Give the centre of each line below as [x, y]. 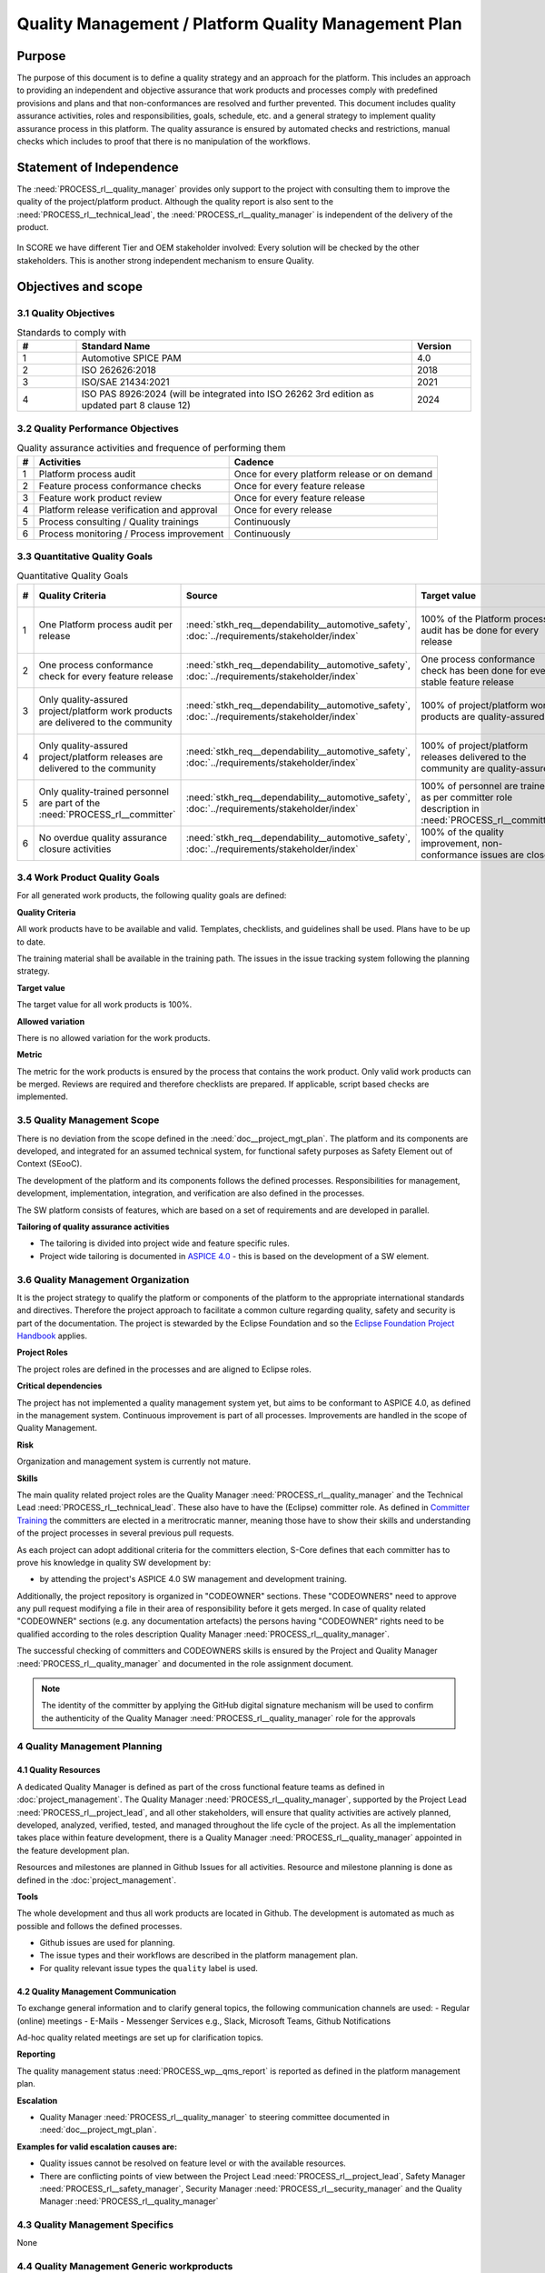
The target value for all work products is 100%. [104, 1005]
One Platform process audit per [105, 625]
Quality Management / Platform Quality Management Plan [239, 24]
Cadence [254, 462]
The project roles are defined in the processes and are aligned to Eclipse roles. [164, 1369]
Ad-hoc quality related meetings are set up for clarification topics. [140, 2038]
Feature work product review [100, 497]
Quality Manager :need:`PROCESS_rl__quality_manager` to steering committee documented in [214, 2117]
